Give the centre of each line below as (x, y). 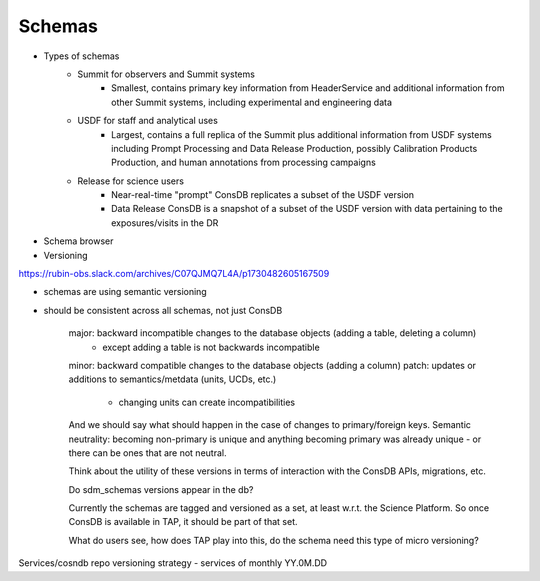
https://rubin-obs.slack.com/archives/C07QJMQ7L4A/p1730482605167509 (174, 274)
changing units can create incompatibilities (206, 402)
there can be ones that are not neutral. (147, 452)
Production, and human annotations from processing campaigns (244, 162)
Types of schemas (81, 56)
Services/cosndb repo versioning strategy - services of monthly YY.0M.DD (173, 563)
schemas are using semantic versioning (125, 292)
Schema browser (78, 241)
